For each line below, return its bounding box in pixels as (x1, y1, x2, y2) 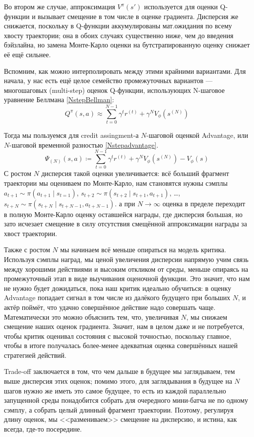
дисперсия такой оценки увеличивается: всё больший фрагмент (41, 168, 229, 178)
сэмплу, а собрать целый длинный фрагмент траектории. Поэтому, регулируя (4, 404, 233, 415)
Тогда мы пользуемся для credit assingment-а (4, 130, 139, 140)
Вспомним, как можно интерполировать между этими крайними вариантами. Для (4, 66, 246, 76)
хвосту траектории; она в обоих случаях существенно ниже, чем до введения (4, 30, 233, 40)
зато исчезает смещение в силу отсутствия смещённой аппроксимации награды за (4, 218, 247, 229)
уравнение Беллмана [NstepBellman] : (4, 94, 114, 105)
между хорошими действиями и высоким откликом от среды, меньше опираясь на (4, 263, 248, 274)
